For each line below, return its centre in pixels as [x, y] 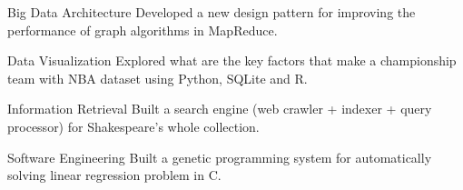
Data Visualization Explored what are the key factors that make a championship [232, 60]
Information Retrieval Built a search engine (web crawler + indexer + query [220, 109]
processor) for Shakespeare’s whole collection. [133, 126]
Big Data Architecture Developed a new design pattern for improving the [212, 12]
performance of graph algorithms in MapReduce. [143, 30]
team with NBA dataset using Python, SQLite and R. [158, 78]
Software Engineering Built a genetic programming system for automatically [220, 157]
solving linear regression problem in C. [114, 175]
